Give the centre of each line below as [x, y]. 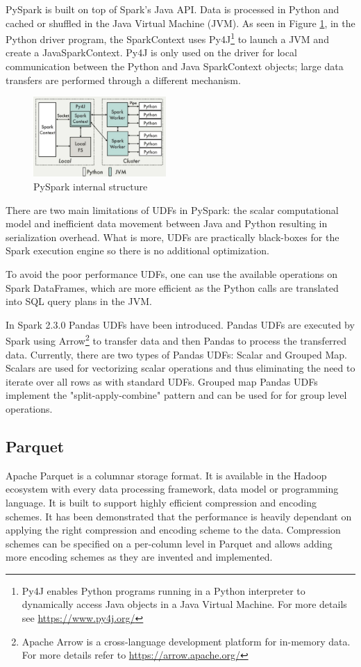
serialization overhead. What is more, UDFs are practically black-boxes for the [173, 237]
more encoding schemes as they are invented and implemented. [139, 557]
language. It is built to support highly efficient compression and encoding [161, 502]
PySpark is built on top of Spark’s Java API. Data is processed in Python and [173, 9]
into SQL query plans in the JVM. [79, 301]
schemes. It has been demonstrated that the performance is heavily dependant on [179, 516]
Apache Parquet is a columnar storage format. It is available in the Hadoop [166, 475]
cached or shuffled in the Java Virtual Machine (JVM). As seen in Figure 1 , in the [180, 23]
